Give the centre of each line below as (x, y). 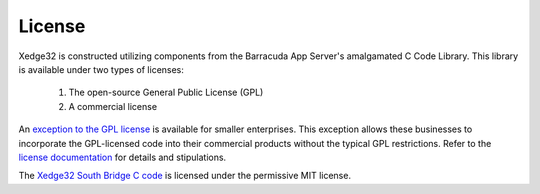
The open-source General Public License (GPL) (166, 92)
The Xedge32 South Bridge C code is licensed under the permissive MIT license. (185, 176)
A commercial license (113, 106)
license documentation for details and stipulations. (122, 157)
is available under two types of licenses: (101, 69)
